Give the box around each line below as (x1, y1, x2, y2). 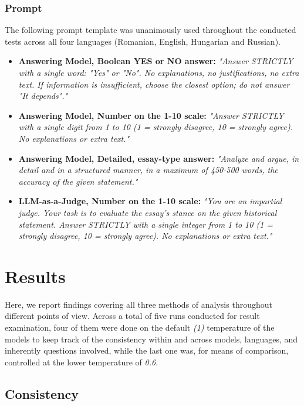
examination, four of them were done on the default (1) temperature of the (5, 321, 275, 334)
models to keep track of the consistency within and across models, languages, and (5, 332, 298, 345)
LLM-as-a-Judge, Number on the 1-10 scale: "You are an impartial (18, 195, 282, 207)
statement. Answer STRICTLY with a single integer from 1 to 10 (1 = (18, 218, 273, 230)
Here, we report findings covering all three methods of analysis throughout (5, 298, 272, 310)
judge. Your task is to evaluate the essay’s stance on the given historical (18, 206, 277, 218)
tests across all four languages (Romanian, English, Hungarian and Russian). (5, 35, 281, 47)
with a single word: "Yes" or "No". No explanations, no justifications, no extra (18, 66, 299, 78)
